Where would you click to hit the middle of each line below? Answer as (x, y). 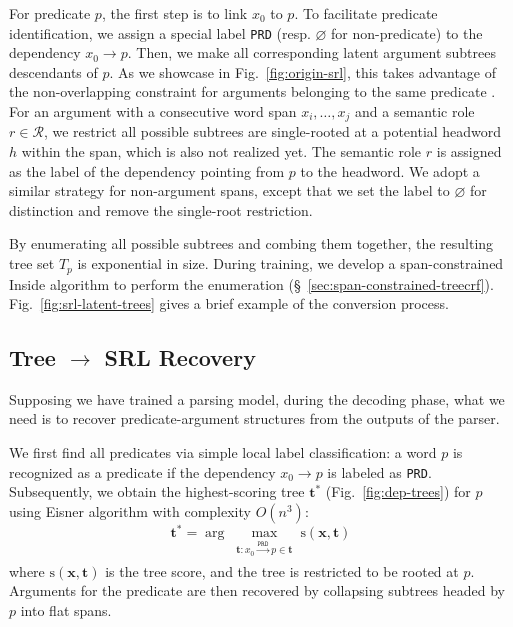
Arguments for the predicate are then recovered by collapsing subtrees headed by (257, 590)
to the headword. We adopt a (390, 170)
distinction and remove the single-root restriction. (161, 209)
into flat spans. (66, 609)
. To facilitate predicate (366, 13)
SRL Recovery (180, 357)
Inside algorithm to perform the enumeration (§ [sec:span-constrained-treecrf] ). (251, 283)
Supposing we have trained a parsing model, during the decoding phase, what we (257, 398)
